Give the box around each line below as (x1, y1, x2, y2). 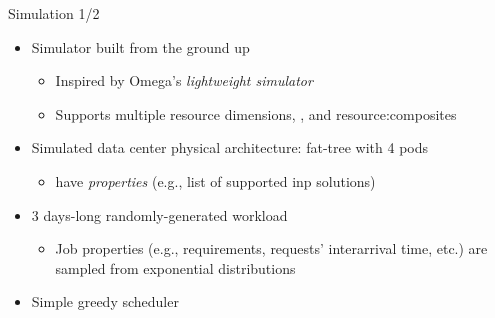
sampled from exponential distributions (55, 257, 296, 278)
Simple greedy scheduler (31, 291, 179, 312)
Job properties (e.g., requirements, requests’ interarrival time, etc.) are (55, 238, 488, 259)
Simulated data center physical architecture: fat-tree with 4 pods (31, 137, 428, 158)
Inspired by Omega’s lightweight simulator (55, 70, 313, 91)
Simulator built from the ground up (31, 36, 250, 57)
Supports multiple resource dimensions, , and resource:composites (55, 103, 457, 124)
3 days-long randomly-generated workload (31, 204, 288, 225)
